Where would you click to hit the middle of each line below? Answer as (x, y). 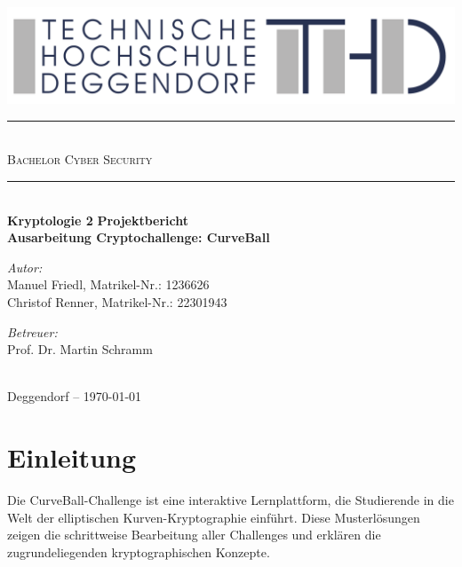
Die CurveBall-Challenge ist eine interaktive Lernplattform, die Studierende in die (231, 500)
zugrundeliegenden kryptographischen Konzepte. (139, 551)
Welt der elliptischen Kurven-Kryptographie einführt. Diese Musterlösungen (214, 517)
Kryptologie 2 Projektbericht (98, 220)
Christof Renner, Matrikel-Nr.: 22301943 (117, 302)
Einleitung (72, 457)
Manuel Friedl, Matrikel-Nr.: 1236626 (108, 284)
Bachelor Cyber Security (80, 159)
